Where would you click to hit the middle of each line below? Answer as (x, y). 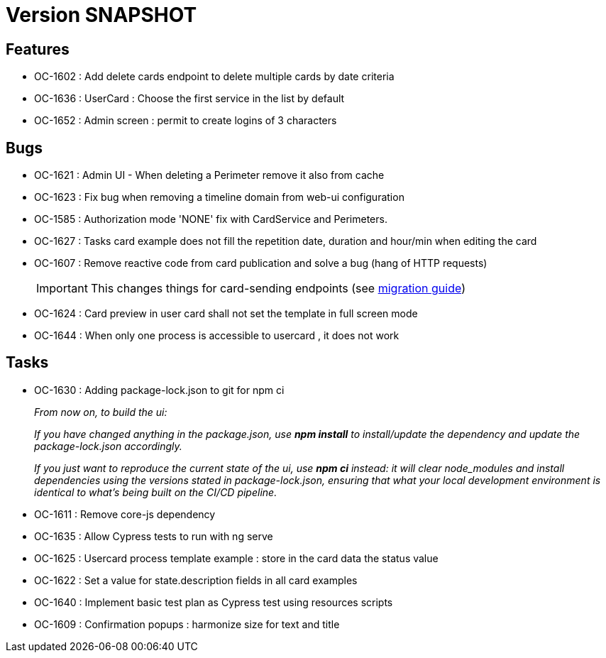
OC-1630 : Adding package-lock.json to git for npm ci (159, 390)
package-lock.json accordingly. (108, 446)
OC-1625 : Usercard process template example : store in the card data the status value (236, 558)
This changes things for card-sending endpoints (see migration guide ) (278, 289)
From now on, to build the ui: (101, 412)
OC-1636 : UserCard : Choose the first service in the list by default (189, 99)
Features (38, 49)
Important (62, 289)
